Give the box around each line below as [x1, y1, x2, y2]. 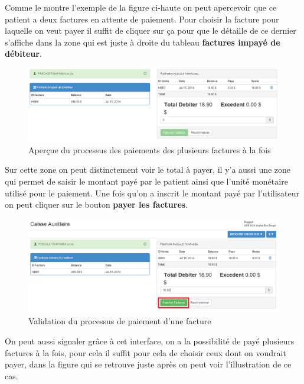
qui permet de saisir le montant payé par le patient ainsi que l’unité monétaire [5, 175, 288, 187]
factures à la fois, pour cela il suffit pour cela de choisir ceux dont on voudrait [5, 346, 286, 359]
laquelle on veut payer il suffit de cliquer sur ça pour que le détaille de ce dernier [5, 24, 296, 37]
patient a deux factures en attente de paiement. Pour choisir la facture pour [5, 12, 279, 25]
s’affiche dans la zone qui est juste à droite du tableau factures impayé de [5, 36, 280, 48]
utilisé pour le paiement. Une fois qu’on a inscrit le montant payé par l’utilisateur [5, 186, 300, 199]
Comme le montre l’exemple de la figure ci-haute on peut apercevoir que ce [5, 1, 277, 13]
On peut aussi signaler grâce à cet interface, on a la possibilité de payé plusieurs [5, 334, 295, 347]
